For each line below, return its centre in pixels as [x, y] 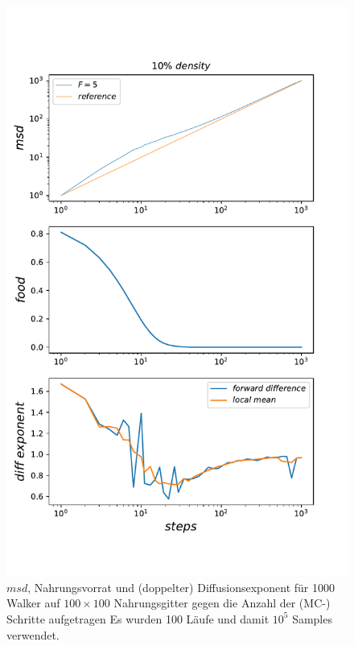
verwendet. [33, 634]
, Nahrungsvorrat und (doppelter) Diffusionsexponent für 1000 [181, 587]
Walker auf [33, 603]
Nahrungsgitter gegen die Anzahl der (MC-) [222, 603]
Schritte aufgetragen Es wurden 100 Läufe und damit [138, 618]
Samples [312, 618]
